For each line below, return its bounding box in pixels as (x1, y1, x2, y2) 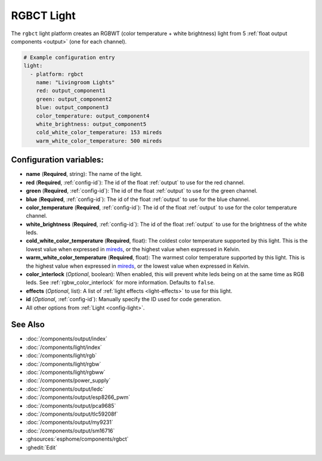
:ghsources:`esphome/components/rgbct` (26, 435, 129, 443)
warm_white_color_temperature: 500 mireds (36, 137, 162, 144)
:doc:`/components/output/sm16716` (26, 427, 115, 434)
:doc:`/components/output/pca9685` (26, 402, 116, 409)
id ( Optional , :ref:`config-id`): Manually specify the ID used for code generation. (26, 296, 222, 303)
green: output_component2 (36, 95, 112, 103)
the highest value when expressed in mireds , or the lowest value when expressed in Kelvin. (26, 262, 250, 270)
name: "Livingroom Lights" (36, 79, 116, 86)
